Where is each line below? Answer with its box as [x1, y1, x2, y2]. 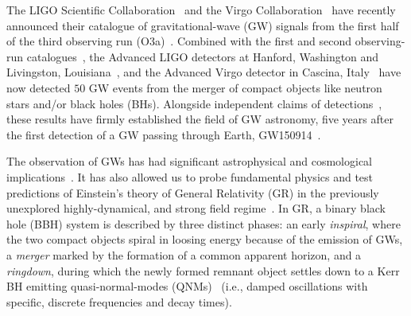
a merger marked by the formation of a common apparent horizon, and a [6, 246, 362, 263]
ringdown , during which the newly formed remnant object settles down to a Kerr [6, 262, 400, 279]
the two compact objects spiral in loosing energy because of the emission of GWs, [6, 231, 403, 248]
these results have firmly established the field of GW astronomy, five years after [6, 111, 394, 127]
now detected [6, 79, 71, 96]
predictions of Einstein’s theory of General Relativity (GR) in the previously [6, 184, 379, 201]
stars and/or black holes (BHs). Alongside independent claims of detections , [6, 95, 382, 111]
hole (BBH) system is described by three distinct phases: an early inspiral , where [6, 215, 401, 232]
